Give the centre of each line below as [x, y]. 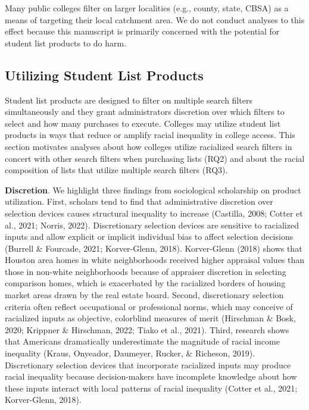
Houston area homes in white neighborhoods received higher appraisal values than [155, 260]
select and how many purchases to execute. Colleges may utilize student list [143, 123]
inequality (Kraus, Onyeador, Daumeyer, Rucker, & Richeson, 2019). [130, 353]
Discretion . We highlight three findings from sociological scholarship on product [153, 190]
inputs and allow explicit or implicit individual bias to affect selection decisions [149, 237]
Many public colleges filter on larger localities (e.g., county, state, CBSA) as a [147, 8]
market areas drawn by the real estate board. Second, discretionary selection [144, 295]
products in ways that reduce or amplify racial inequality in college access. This [150, 135]
